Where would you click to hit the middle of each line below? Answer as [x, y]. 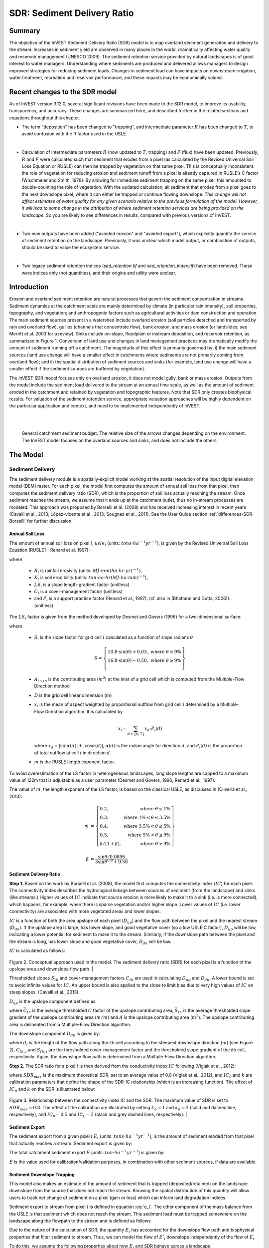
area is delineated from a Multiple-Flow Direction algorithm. [70, 1024]
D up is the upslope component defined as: [53, 1002]
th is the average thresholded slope [214, 1011]
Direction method [52, 686]
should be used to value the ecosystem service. [71, 248]
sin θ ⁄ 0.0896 [112, 857]
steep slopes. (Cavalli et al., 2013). [44, 992]
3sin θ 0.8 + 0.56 [111, 861]
